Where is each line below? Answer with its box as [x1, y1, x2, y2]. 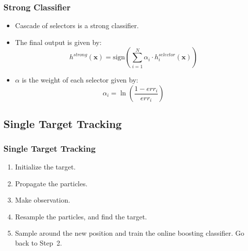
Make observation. [15, 195, 71, 205]
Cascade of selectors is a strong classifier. [15, 20, 139, 31]
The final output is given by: [15, 37, 102, 47]
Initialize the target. [15, 162, 76, 171]
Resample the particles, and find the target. [15, 211, 147, 221]
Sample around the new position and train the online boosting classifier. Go [15, 228, 245, 238]
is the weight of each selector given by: [22, 75, 139, 85]
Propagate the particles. [15, 178, 88, 188]
